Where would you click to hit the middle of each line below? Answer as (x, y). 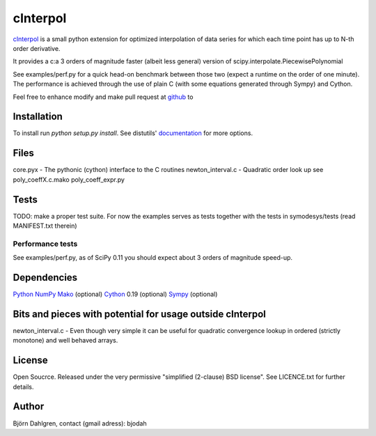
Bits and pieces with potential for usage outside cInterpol (139, 314)
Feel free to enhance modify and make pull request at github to (103, 97)
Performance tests (45, 244)
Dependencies (45, 278)
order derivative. (37, 48)
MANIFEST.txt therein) (45, 226)
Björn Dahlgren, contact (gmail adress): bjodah (80, 423)
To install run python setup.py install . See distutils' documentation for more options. (133, 133)
